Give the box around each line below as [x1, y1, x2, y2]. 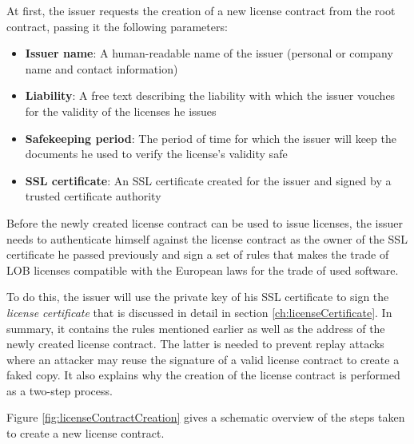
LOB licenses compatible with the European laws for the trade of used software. [6, 261, 399, 278]
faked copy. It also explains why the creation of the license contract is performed [6, 367, 400, 383]
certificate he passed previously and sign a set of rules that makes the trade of [6, 246, 389, 263]
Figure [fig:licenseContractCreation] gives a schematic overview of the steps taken [6, 409, 405, 426]
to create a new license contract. [6, 425, 165, 442]
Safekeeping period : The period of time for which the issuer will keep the [25, 129, 396, 146]
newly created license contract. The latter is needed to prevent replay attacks [6, 335, 384, 352]
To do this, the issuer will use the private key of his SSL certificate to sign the [6, 288, 389, 305]
